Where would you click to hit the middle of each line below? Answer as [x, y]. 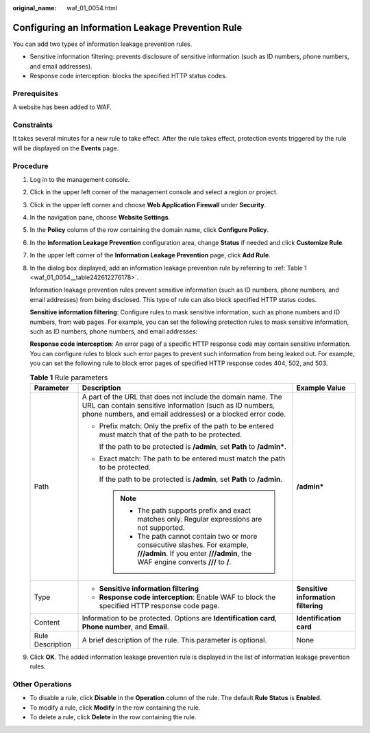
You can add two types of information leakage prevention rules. [102, 44]
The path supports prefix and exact [194, 510]
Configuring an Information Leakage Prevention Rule [127, 27]
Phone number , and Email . [125, 627]
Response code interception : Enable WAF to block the [187, 597]
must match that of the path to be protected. [171, 434]
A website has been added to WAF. [62, 107]
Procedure [30, 166]
